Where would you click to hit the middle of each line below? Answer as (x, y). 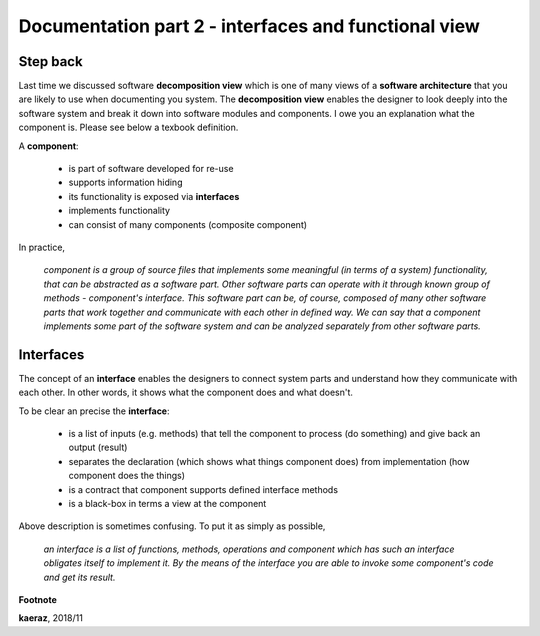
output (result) (98, 447)
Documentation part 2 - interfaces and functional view (249, 26)
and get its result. (79, 577)
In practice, (41, 247)
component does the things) (126, 476)
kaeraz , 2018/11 (51, 618)
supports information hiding (125, 182)
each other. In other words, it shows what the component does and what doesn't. (186, 392)
